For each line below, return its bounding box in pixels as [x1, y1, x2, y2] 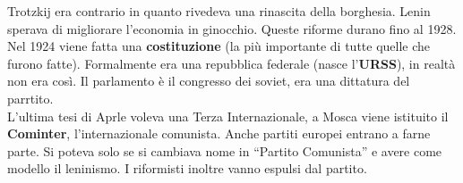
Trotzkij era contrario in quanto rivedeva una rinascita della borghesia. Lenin [7, 2, 431, 20]
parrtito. [7, 88, 54, 107]
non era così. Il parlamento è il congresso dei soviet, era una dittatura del [7, 71, 410, 90]
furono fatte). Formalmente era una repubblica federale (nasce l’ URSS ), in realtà [7, 54, 456, 72]
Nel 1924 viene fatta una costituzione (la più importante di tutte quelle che [7, 37, 431, 55]
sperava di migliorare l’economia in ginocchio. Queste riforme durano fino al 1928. [7, 19, 457, 37]
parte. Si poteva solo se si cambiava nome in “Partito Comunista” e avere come [7, 141, 442, 160]
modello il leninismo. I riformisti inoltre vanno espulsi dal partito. [7, 159, 367, 178]
